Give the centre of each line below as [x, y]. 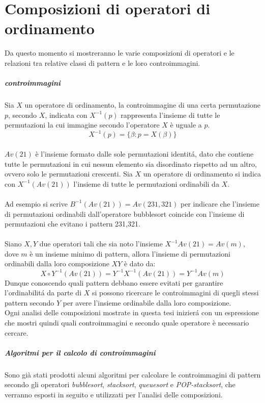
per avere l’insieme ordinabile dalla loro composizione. [147, 302]
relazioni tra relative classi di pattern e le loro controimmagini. [102, 62]
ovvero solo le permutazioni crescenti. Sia [69, 174]
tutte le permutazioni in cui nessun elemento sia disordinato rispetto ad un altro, [131, 163]
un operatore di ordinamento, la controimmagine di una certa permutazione [143, 105]
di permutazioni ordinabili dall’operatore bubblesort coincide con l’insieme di [125, 213]
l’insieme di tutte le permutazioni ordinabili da [146, 183]
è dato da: [140, 263]
